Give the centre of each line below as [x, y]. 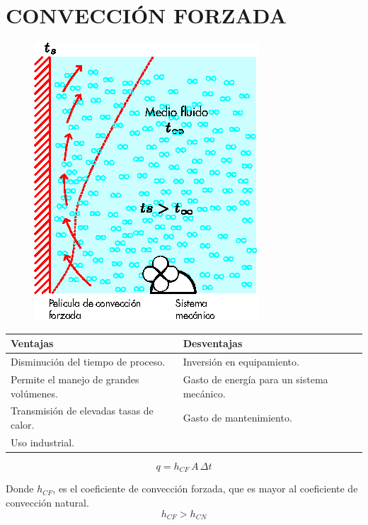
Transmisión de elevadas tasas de [82, 411]
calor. [23, 424]
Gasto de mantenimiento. [237, 418]
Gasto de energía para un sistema [255, 379]
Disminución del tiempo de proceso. [88, 362]
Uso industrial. [43, 442]
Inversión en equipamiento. [241, 362]
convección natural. [47, 502]
